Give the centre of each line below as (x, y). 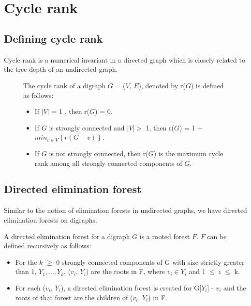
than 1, (26, 271)
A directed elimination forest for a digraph (67, 236)
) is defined (207, 85)
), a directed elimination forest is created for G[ (131, 288)
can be (217, 236)
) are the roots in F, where (125, 271)
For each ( (30, 288)
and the (235, 288)
